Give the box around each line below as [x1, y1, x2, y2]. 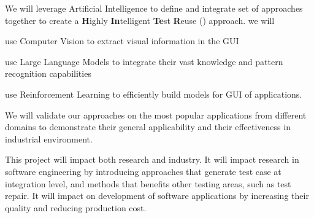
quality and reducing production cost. [5, 201, 147, 214]
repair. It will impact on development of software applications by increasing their [5, 189, 309, 202]
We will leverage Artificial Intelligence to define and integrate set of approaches [5, 2, 303, 14]
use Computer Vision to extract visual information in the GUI [5, 34, 239, 47]
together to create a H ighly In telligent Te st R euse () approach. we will [5, 14, 275, 26]
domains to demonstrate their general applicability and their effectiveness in [5, 120, 291, 133]
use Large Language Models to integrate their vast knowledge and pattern [5, 55, 283, 68]
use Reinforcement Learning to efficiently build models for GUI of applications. [5, 87, 302, 100]
